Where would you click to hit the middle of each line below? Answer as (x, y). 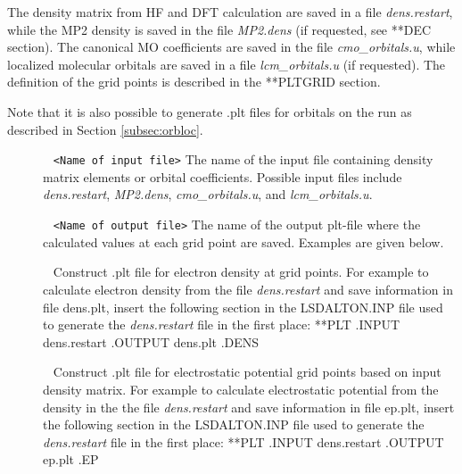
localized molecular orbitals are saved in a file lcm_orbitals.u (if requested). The (227, 64)
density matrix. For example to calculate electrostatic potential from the (241, 389)
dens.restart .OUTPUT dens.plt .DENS (151, 341)
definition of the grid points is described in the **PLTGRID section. (194, 82)
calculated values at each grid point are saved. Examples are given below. (243, 241)
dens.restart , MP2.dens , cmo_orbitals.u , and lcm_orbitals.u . (208, 194)
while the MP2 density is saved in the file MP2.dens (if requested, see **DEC (219, 29)
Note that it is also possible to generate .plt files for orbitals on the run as (210, 111)
